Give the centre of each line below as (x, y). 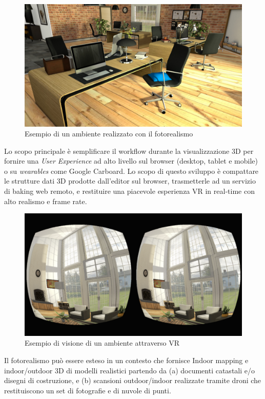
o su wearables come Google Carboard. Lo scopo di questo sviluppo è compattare (131, 171)
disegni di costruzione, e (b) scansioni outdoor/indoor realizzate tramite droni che (133, 380)
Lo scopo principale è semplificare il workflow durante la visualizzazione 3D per (129, 151)
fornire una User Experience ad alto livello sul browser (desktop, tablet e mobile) (131, 161)
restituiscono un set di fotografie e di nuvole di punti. (88, 390)
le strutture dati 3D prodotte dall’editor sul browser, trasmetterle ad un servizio (130, 181)
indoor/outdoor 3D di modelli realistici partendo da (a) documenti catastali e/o (129, 370)
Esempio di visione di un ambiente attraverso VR (102, 343)
